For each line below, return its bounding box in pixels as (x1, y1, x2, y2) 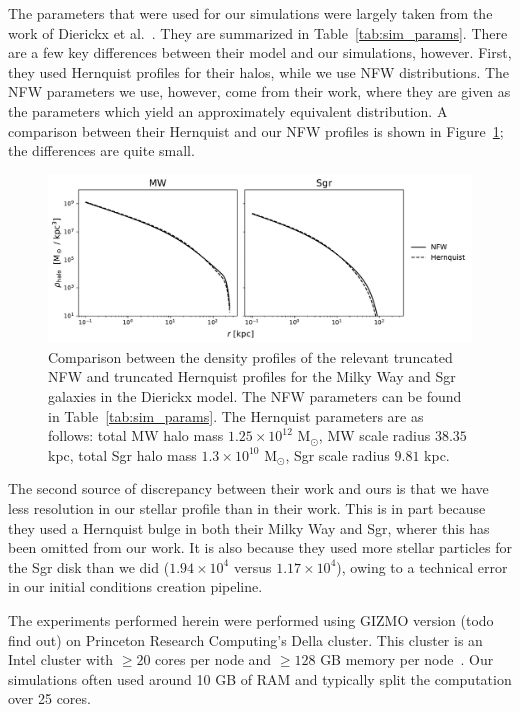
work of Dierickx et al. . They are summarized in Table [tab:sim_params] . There (8, 22, 508, 43)
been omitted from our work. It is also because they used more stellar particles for (8, 537, 512, 558)
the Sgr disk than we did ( (8, 556, 170, 577)
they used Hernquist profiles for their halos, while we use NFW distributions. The (8, 61, 510, 82)
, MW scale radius (318, 425, 431, 446)
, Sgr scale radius (285, 444, 390, 465)
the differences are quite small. (8, 140, 195, 161)
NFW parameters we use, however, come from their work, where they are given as (8, 81, 511, 102)
